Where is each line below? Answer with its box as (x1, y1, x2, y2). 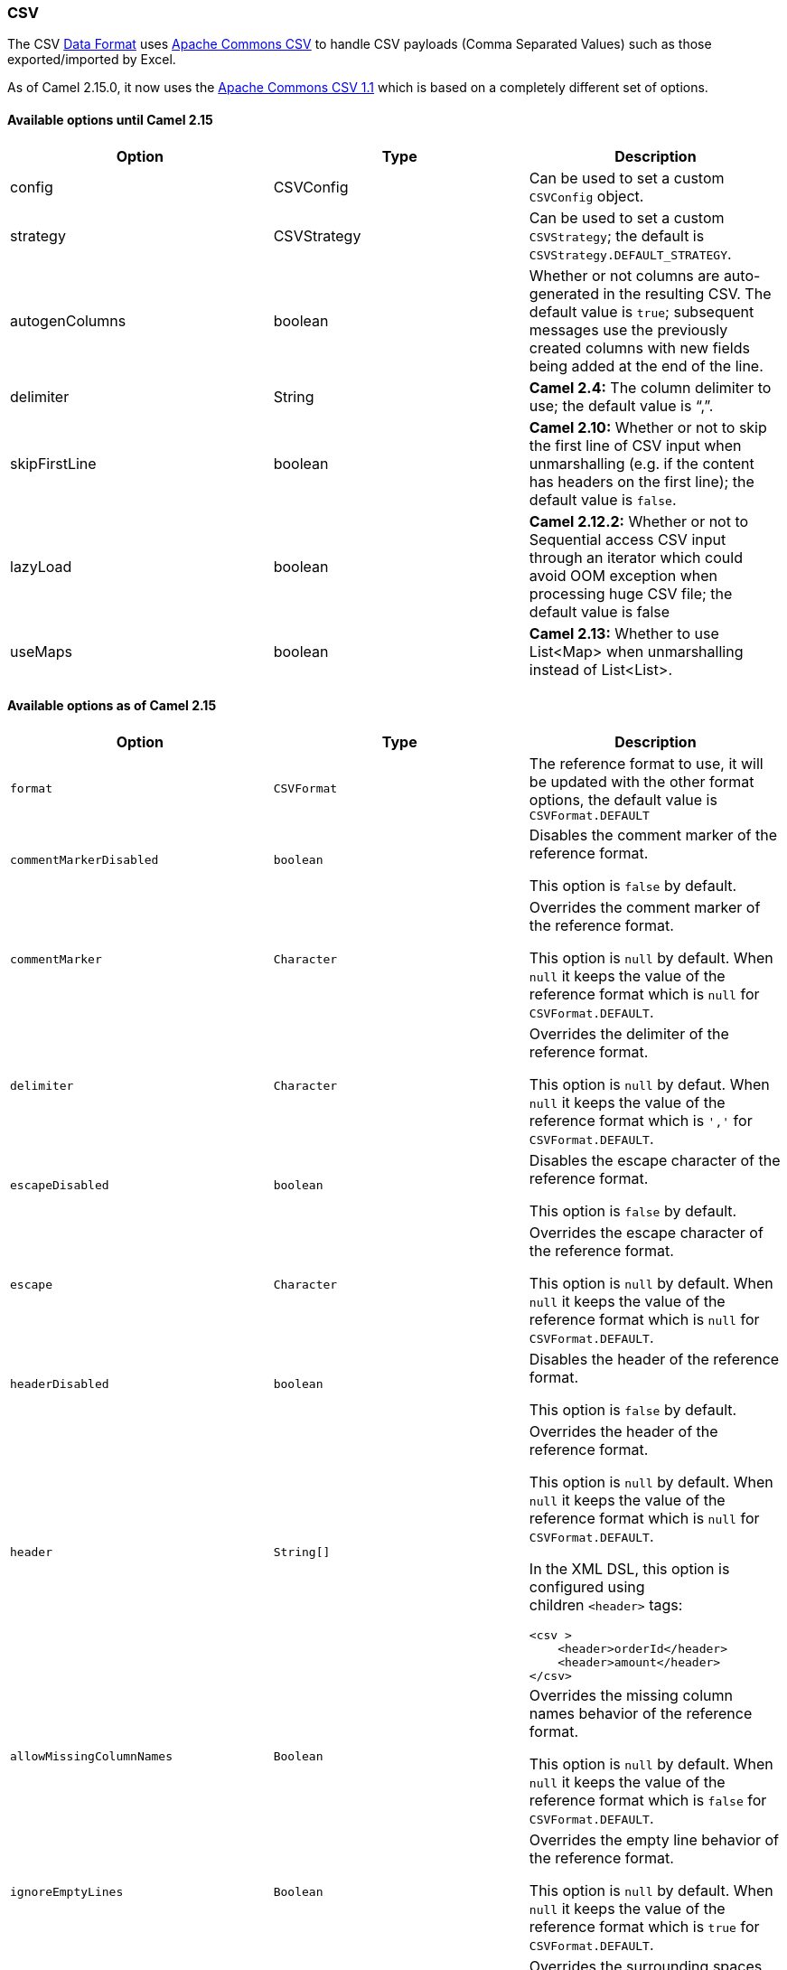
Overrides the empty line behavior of (529, 1830, 780, 1849)
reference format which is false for (529, 1790, 767, 1809)
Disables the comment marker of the (529, 825, 778, 844)
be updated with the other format (529, 772, 754, 791)
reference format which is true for (529, 1917, 760, 1936)
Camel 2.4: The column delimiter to (529, 378, 772, 397)
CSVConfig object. (529, 186, 644, 205)
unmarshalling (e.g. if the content (529, 454, 754, 473)
